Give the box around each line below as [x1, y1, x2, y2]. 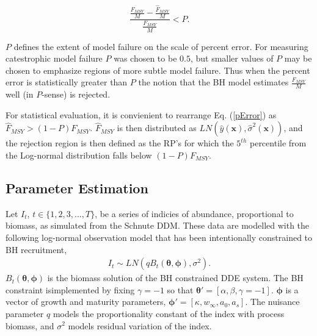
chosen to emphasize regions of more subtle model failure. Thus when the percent [5, 63, 310, 76]
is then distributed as [117, 121, 197, 134]
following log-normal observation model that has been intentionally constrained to [5, 231, 313, 243]
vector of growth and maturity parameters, [5, 295, 166, 308]
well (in [5, 88, 34, 101]
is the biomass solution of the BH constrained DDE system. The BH [47, 271, 304, 284]
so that [167, 283, 194, 296]
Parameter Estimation [5, 178, 148, 197]
